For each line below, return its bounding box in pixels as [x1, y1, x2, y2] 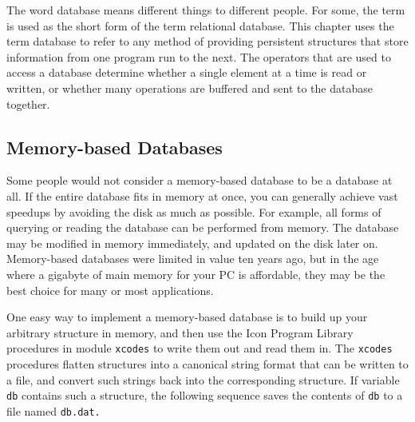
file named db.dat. [6, 402, 101, 419]
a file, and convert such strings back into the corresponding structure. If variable [6, 371, 400, 388]
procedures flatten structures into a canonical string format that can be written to [6, 355, 409, 372]
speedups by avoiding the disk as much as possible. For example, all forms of [6, 203, 381, 220]
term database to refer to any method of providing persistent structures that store [6, 33, 409, 50]
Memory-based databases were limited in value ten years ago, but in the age [6, 250, 379, 267]
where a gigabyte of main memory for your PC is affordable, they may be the [6, 265, 385, 282]
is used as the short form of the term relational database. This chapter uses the [6, 17, 394, 34]
